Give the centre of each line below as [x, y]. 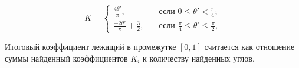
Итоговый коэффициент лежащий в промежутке [91, 47]
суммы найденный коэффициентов [66, 58]
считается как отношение [249, 47]
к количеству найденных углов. [199, 58]
